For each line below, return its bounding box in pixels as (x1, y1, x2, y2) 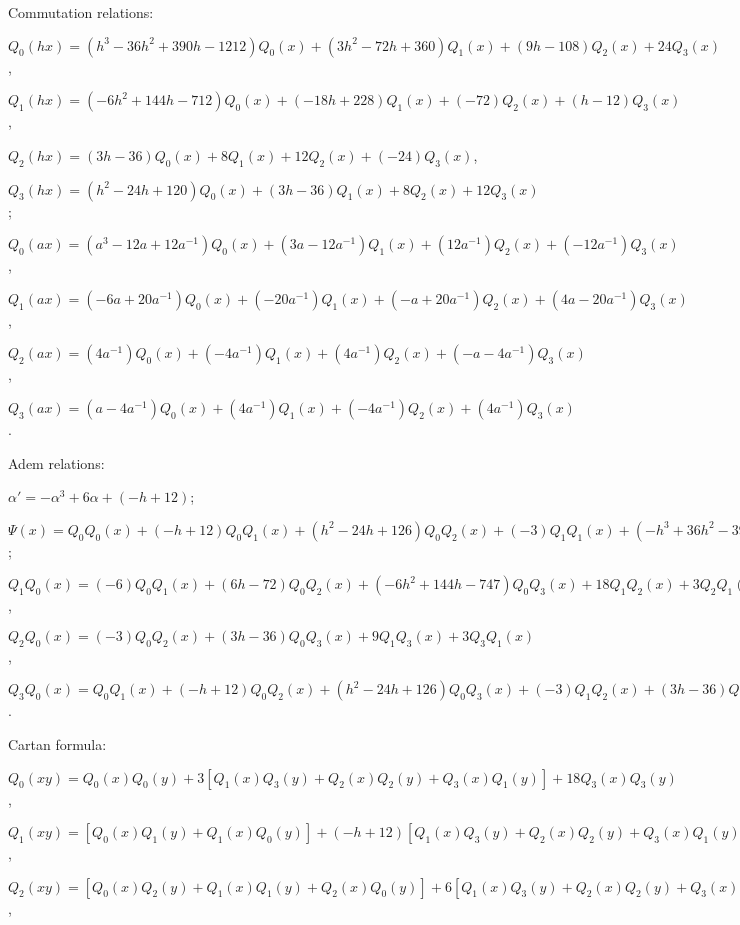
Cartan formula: (8, 733, 107, 754)
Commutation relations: (8, 2, 154, 22)
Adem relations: (8, 452, 105, 473)
